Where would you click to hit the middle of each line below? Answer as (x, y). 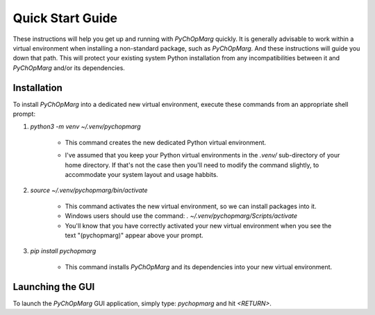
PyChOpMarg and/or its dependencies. (69, 68)
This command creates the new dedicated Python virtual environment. (166, 142)
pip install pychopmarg (63, 251)
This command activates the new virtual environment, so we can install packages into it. (191, 206)
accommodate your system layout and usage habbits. (142, 174)
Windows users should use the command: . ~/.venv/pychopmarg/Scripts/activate (181, 216)
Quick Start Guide (65, 18)
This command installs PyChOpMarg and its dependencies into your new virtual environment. (199, 266)
